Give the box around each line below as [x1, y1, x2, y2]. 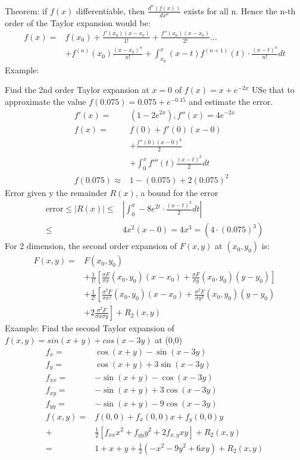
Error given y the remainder [5, 186, 107, 198]
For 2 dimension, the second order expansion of [5, 240, 177, 252]
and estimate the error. [189, 95, 273, 107]
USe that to [251, 83, 295, 96]
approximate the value [5, 95, 86, 107]
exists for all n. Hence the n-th [183, 4, 296, 17]
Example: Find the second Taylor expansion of [5, 322, 174, 334]
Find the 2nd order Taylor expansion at [5, 83, 149, 96]
